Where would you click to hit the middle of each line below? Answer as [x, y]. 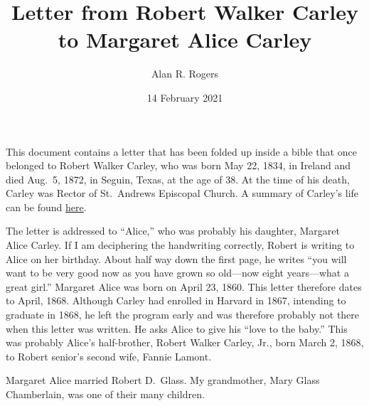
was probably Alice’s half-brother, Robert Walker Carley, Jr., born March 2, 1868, [185, 342]
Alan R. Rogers [185, 74]
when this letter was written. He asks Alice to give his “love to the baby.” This [177, 328]
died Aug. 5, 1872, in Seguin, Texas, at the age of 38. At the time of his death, [178, 179]
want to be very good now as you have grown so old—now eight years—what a [177, 273]
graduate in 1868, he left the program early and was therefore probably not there [183, 315]
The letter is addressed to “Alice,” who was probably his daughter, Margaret [173, 231]
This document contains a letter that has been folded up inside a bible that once [181, 151]
